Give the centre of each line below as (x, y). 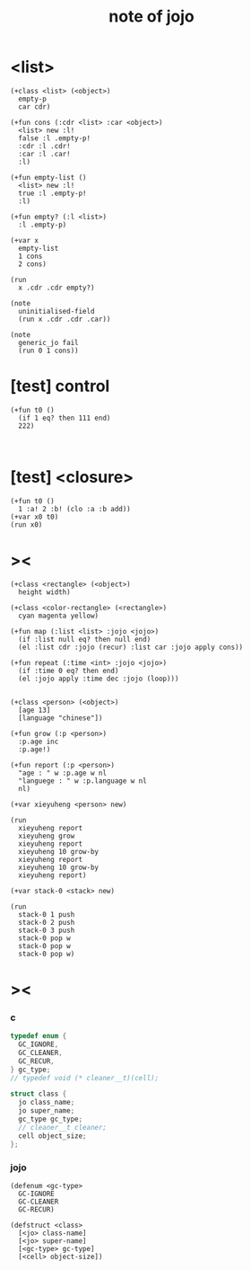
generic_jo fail (48, 342)
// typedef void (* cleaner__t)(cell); (85, 1078)
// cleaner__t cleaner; (62, 1127)
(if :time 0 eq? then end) (69, 671)
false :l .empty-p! (55, 138)
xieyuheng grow (47, 836)
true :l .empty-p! (53, 193)
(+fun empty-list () (49, 177)
